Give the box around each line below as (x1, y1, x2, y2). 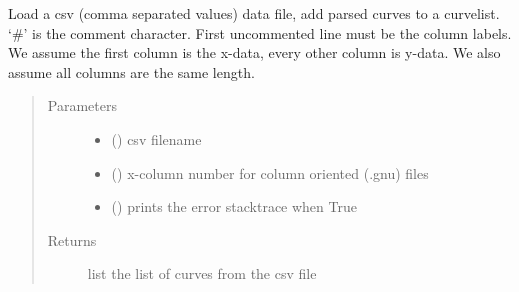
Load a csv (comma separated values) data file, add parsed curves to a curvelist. (8, 3, 500, 23)
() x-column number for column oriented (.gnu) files (111, 162, 429, 183)
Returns (47, 229, 97, 250)
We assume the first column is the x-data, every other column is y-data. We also (8, 42, 501, 63)
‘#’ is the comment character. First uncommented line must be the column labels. (8, 22, 512, 43)
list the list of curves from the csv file (87, 263, 317, 284)
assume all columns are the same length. (8, 61, 255, 82)
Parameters (47, 95, 117, 116)
